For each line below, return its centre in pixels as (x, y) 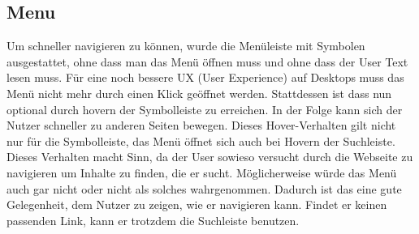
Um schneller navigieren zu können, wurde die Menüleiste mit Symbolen (186, 46)
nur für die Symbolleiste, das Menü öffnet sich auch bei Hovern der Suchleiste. (201, 140)
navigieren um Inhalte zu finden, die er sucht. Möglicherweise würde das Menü (202, 172)
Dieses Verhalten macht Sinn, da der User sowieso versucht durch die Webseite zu (210, 157)
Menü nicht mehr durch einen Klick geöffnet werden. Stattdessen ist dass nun (199, 93)
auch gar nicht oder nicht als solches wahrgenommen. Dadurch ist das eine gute (204, 188)
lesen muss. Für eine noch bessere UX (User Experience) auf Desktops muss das (205, 77)
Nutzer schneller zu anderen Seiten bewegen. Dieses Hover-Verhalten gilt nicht (201, 125)
